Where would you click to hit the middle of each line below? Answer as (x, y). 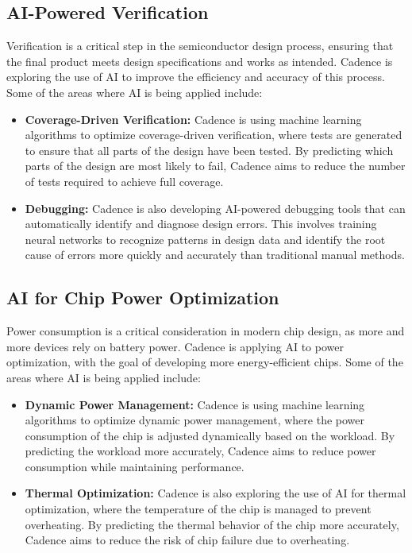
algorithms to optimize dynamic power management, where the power (194, 420)
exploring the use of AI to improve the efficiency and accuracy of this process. (196, 77)
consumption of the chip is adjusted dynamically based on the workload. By (210, 435)
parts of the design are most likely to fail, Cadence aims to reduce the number (215, 166)
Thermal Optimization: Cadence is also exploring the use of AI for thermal (216, 493)
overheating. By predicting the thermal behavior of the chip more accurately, (212, 524)
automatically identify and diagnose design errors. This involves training (201, 224)
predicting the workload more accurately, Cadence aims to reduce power (200, 451)
